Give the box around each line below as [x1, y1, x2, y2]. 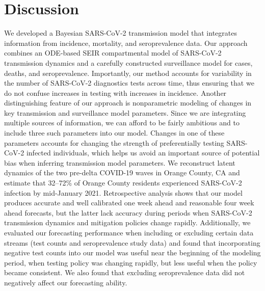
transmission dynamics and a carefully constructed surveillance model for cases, [4, 57, 253, 68]
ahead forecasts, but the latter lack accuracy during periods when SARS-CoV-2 [4, 207, 252, 218]
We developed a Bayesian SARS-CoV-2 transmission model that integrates [4, 28, 237, 38]
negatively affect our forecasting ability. [4, 277, 127, 287]
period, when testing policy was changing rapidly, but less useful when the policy [4, 257, 257, 268]
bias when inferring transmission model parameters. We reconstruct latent [4, 157, 235, 168]
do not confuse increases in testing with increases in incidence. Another [4, 87, 227, 98]
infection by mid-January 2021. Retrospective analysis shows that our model [4, 187, 243, 198]
